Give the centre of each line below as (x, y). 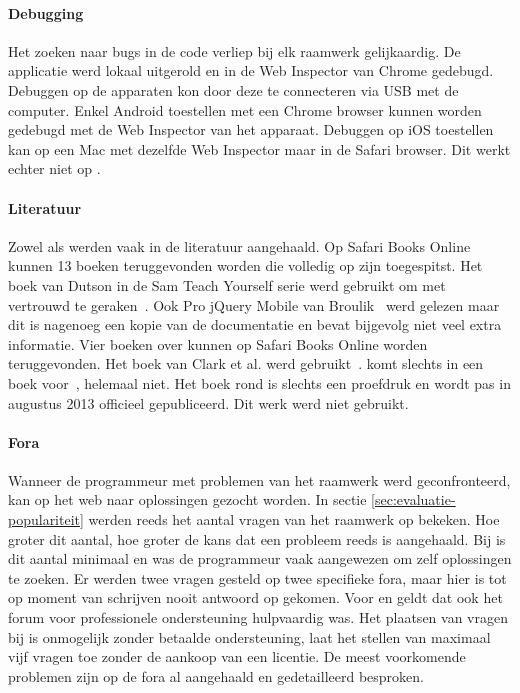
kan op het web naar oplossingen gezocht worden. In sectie (187, 499)
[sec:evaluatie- (413, 499)
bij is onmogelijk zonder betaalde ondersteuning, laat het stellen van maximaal (249, 636)
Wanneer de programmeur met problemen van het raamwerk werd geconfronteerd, (259, 479)
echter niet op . (54, 168)
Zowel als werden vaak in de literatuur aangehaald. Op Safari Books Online (239, 245)
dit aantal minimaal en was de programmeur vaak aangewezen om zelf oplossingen (260, 558)
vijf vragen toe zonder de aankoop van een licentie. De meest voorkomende (237, 656)
